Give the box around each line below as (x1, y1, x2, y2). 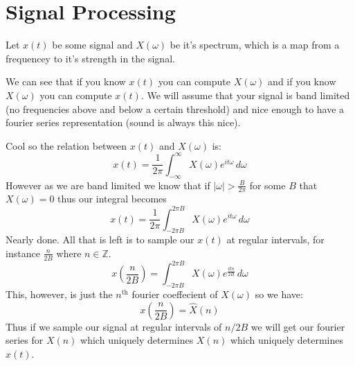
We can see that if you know (6, 74, 126, 89)
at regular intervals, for (226, 232, 325, 247)
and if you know (268, 74, 336, 89)
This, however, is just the (6, 287, 113, 302)
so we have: (255, 287, 303, 302)
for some (249, 177, 286, 192)
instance (6, 245, 40, 260)
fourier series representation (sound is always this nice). (6, 115, 241, 130)
